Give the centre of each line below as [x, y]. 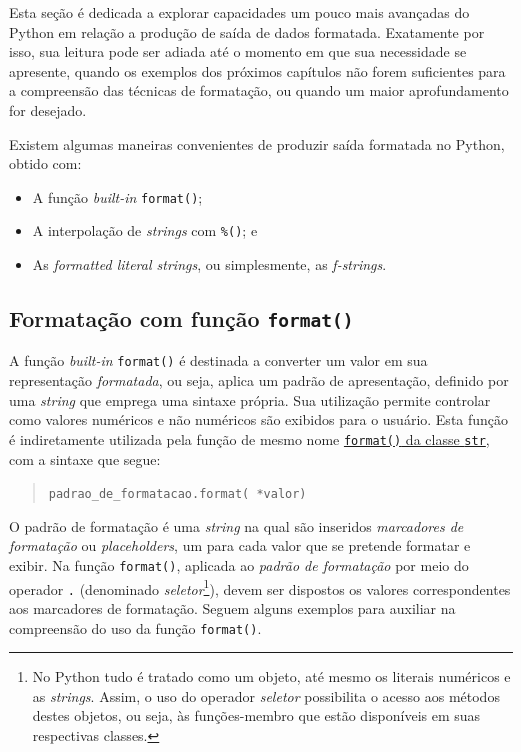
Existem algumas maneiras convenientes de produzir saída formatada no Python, [257, 143]
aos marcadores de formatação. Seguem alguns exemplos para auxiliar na [232, 607]
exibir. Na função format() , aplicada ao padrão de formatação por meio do [239, 564]
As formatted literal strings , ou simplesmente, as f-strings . [209, 264]
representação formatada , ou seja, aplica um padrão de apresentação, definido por [259, 380]
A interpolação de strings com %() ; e [145, 230]
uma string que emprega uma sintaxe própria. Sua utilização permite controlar [250, 399]
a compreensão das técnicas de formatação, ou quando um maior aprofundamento [259, 90]
